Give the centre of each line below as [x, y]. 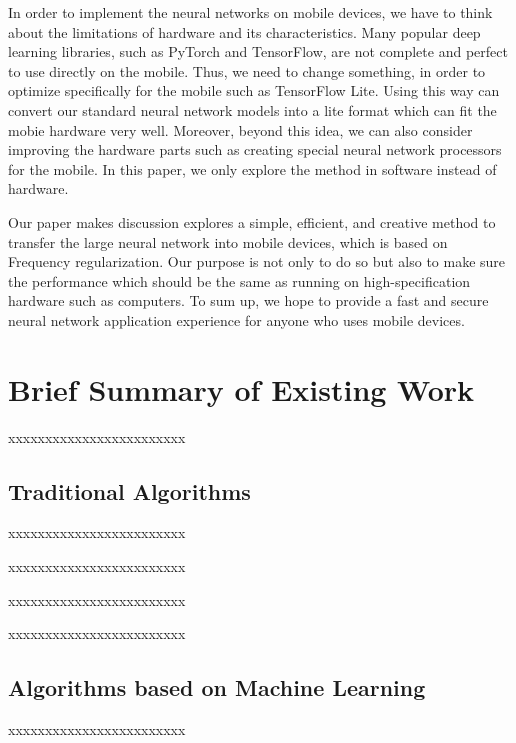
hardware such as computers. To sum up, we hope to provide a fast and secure [248, 300]
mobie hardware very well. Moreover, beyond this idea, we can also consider [240, 129]
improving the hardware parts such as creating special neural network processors [255, 149]
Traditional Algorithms [129, 490]
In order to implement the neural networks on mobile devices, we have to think [250, 12]
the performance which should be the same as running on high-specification [239, 280]
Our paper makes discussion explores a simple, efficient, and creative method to [252, 221]
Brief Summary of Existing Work [241, 388]
